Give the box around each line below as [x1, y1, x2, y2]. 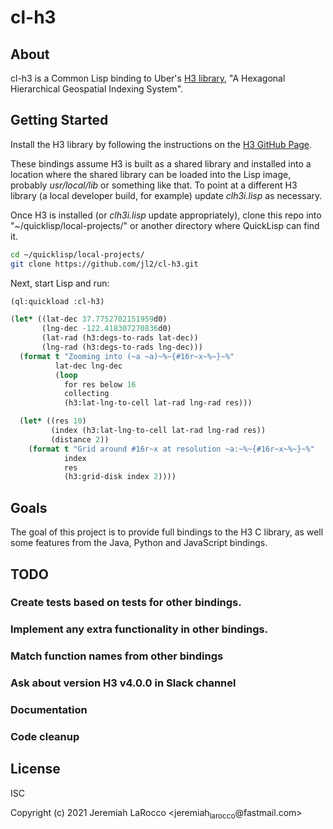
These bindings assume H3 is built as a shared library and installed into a [10, 157, 312, 170]
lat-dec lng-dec [54, 361, 123, 371]
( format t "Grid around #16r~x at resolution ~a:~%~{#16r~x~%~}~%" [28, 444, 315, 454]
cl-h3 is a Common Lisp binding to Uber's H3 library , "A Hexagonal [10, 72, 286, 84]
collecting [63, 389, 110, 399]
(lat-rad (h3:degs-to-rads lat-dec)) [41, 333, 199, 343]
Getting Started [10, 112, 109, 129]
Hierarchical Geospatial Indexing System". [10, 83, 184, 95]
